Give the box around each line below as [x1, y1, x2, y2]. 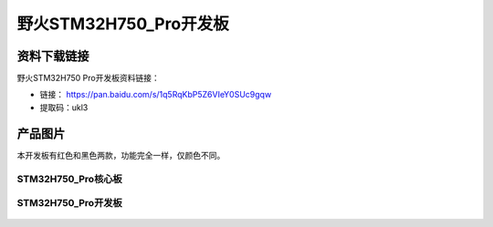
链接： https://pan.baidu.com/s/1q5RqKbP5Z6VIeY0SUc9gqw [39, 89, 272, 100]
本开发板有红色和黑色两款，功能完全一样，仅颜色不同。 [16, 150, 226, 160]
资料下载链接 [16, 48, 89, 64]
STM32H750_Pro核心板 [16, 172, 122, 185]
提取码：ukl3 [39, 101, 89, 113]
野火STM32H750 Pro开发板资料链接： [16, 73, 160, 84]
